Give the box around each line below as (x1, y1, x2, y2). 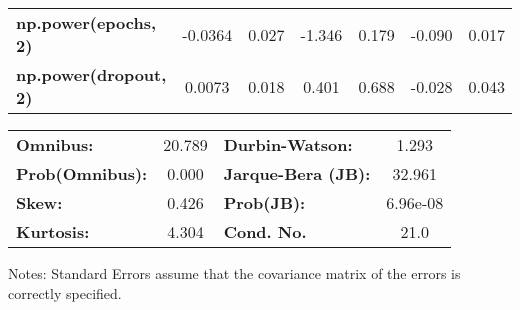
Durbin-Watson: (223, 133, 353, 156)
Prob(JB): (223, 191, 306, 214)
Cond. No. (223, 220, 307, 243)
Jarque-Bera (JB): (223, 162, 371, 185)
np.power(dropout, (16, 63, 167, 86)
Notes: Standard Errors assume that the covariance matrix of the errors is (8, 263, 461, 283)
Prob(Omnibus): (16, 162, 148, 185)
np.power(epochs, (16, 11, 157, 34)
